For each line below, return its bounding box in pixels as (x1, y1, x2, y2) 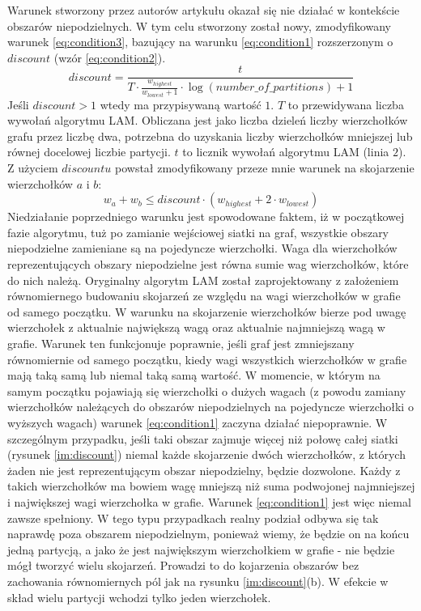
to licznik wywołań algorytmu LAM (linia (182, 143, 389, 160)
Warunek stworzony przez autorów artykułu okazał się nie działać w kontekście (7, 2, 400, 18)
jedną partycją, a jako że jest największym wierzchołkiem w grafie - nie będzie (7, 541, 395, 558)
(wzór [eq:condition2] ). (53, 49, 166, 66)
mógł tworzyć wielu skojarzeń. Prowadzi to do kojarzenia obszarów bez (7, 557, 359, 574)
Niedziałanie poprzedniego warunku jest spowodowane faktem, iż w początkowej (7, 208, 405, 225)
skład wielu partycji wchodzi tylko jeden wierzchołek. (7, 588, 271, 605)
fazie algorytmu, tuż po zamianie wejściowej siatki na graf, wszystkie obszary (7, 223, 389, 240)
